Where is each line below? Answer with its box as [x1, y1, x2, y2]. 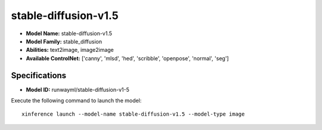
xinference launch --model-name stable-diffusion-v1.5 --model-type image [21, 111, 245, 117]
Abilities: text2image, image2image [26, 47, 114, 54]
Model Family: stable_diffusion [26, 38, 103, 45]
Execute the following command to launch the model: [11, 97, 142, 104]
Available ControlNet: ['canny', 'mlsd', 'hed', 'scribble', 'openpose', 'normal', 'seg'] [26, 54, 229, 62]
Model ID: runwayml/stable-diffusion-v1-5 [26, 86, 129, 93]
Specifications [11, 70, 67, 81]
